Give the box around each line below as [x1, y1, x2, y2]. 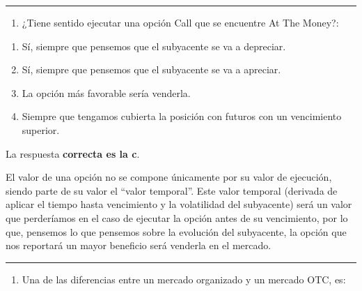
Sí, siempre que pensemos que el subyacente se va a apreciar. [22, 62, 281, 77]
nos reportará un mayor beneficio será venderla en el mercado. [6, 238, 271, 253]
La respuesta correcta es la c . [6, 146, 140, 161]
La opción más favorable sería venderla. [22, 85, 191, 100]
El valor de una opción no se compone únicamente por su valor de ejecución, [6, 170, 332, 184]
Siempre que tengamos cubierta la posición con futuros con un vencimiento [22, 109, 342, 124]
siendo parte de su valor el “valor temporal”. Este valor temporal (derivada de [6, 183, 338, 197]
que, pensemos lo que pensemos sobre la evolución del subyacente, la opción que [6, 224, 347, 239]
